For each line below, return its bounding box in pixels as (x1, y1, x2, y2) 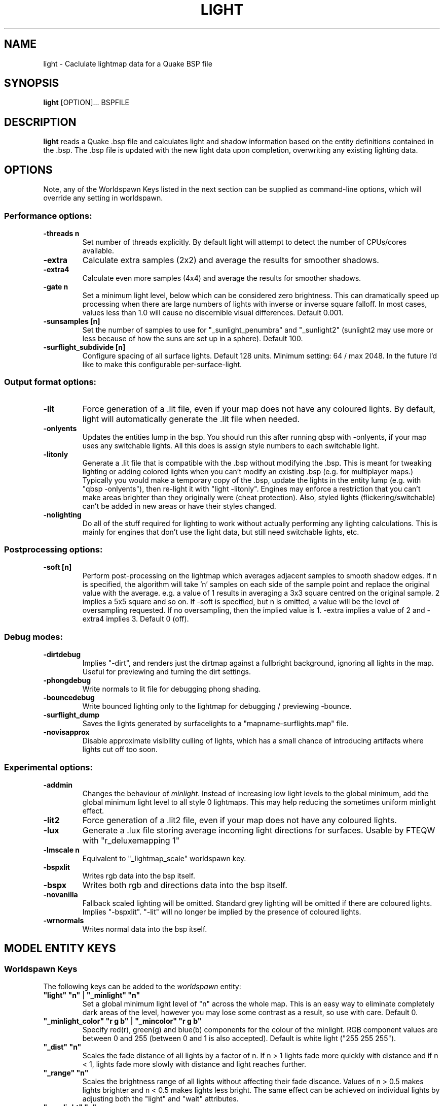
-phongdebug (43, 676, 91, 685)
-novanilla (43, 890, 78, 899)
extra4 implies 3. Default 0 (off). (82, 614, 189, 624)
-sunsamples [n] (43, 316, 100, 326)
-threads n (43, 229, 80, 238)
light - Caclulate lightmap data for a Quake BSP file (43, 59, 212, 68)
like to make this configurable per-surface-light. (82, 360, 242, 369)
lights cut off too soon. (82, 745, 158, 754)
